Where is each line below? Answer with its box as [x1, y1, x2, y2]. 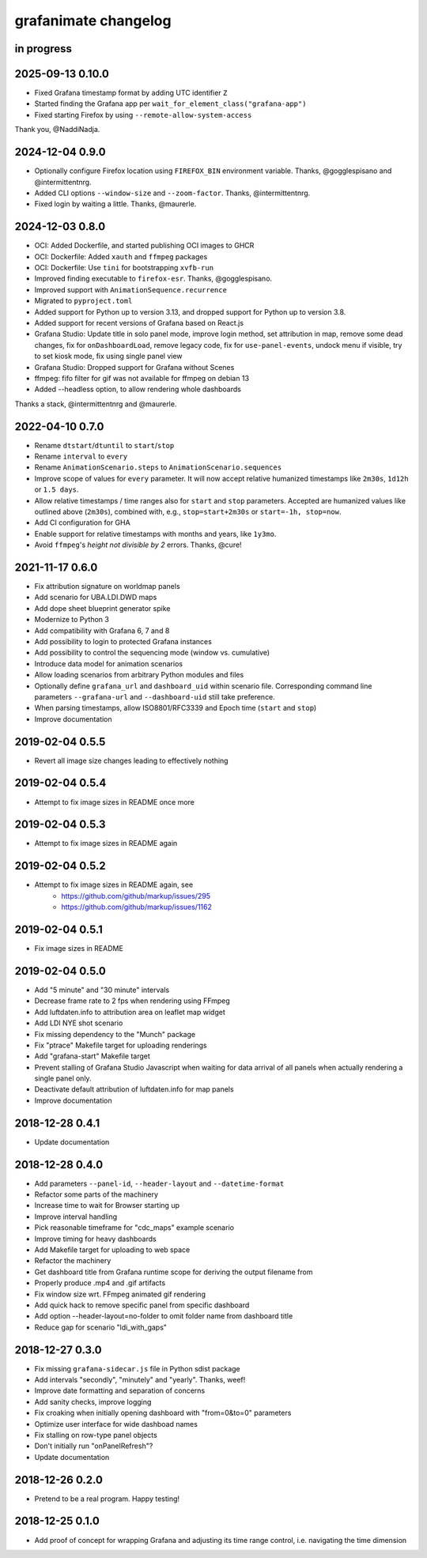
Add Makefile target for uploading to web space [34, 1245, 191, 1254]
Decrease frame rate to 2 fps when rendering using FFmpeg [34, 996, 231, 1005]
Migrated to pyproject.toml [34, 296, 133, 306]
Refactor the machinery [34, 1256, 111, 1266]
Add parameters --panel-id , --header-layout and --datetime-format [34, 1179, 285, 1188]
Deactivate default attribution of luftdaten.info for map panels [34, 1085, 234, 1094]
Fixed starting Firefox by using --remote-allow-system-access [34, 110, 252, 119]
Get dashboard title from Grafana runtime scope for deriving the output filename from [34, 1267, 313, 1277]
